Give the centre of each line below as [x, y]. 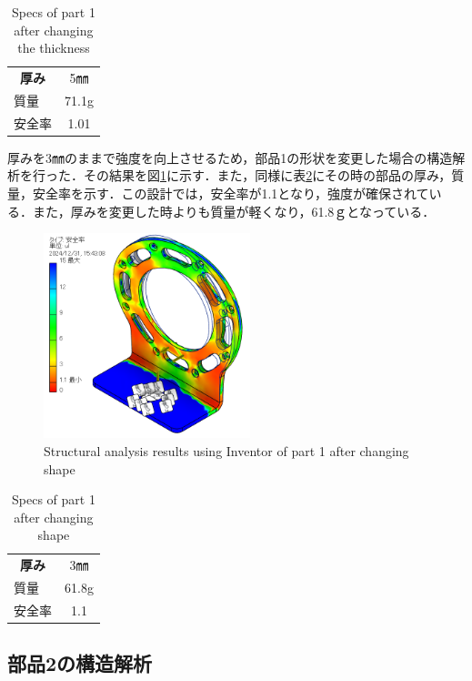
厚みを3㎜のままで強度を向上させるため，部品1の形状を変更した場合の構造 [230, 157]
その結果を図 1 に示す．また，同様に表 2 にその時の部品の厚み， [267, 175]
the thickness [54, 48]
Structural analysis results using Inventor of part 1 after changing [226, 451]
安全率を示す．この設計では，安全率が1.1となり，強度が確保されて [231, 193]
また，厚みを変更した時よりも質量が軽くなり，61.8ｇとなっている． [234, 211]
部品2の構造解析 [80, 663]
